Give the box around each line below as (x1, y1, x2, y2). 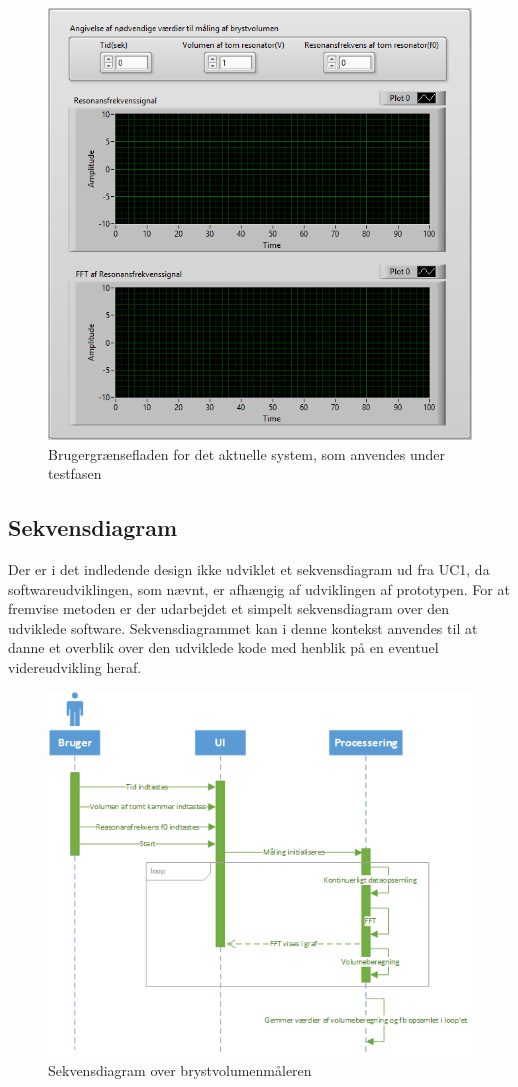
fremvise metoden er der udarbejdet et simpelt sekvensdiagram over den (8, 598, 450, 619)
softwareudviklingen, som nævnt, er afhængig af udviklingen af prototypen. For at (8, 578, 510, 599)
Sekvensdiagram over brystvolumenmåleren (48, 1060, 312, 1081)
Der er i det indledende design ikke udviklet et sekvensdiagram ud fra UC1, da (8, 558, 490, 579)
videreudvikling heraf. (8, 656, 142, 677)
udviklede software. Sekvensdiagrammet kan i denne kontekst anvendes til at (8, 617, 478, 638)
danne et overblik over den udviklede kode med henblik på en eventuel (8, 637, 439, 658)
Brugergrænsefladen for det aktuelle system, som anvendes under (48, 443, 446, 464)
